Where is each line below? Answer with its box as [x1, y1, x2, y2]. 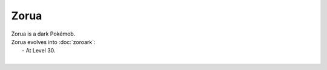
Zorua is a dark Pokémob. [11, 30, 76, 37]
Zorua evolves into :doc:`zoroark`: [11, 38, 96, 45]
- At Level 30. [22, 47, 56, 54]
